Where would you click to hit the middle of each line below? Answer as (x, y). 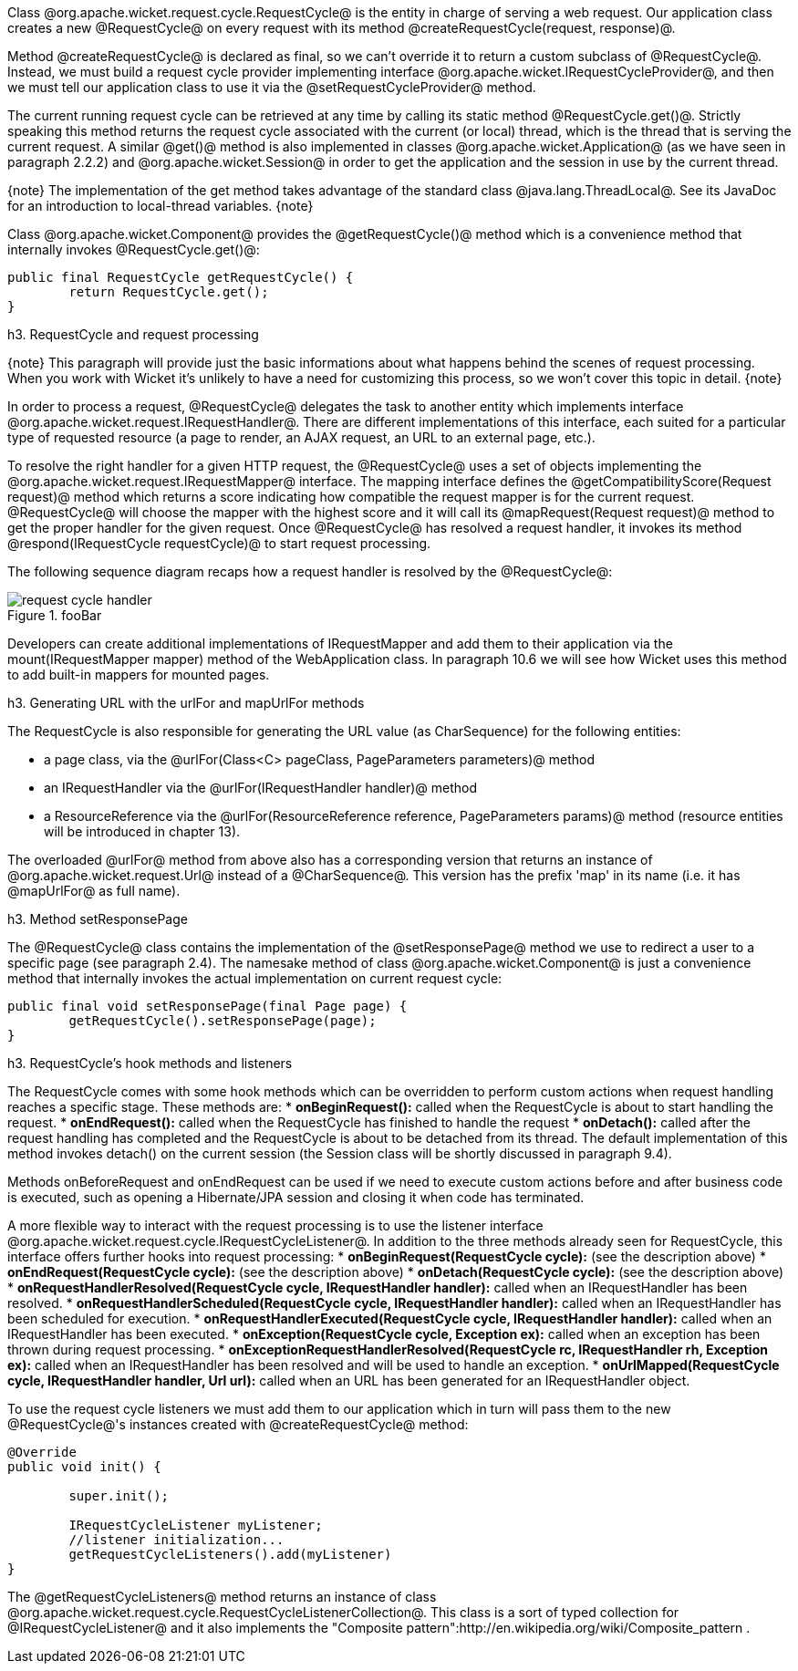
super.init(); (119, 1496)
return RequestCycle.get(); (169, 292)
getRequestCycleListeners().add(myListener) (230, 1554)
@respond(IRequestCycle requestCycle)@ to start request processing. (219, 543)
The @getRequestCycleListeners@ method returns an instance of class (222, 1597)
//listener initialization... (176, 1540)
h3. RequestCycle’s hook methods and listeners (150, 1063)
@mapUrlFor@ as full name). (94, 891)
